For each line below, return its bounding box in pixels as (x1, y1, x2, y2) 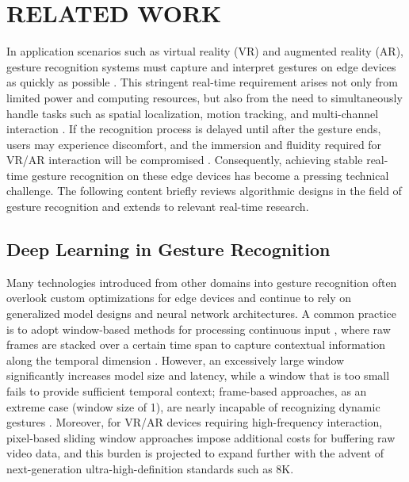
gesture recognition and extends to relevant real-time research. (6, 198, 309, 215)
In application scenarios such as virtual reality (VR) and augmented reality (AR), (6, 43, 403, 59)
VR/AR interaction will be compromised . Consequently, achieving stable (6, 151, 363, 168)
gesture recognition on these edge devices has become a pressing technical (31, 166, 389, 183)
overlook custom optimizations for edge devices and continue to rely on (6, 289, 352, 306)
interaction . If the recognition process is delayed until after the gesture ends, (6, 120, 381, 137)
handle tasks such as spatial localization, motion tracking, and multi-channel (6, 105, 379, 121)
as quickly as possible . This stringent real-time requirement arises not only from (6, 74, 398, 90)
